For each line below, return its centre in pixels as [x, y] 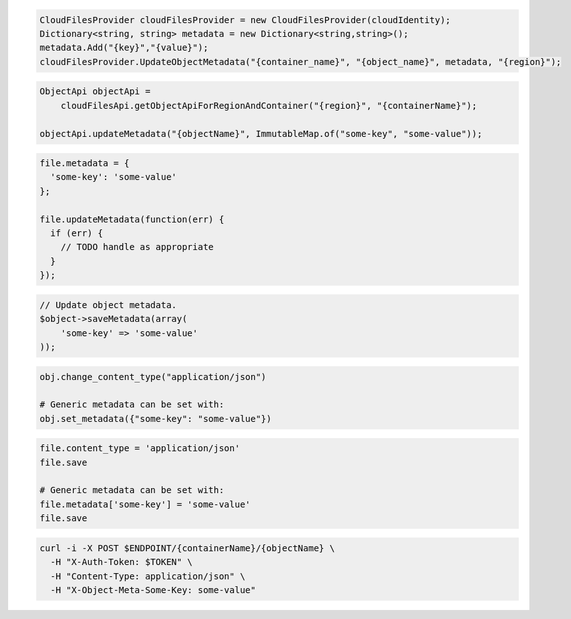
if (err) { [77, 233]
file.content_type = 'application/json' [139, 448]
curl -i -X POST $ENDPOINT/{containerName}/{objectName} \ [187, 548]
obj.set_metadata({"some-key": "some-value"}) [155, 418]
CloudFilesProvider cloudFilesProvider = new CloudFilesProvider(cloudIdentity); [245, 19]
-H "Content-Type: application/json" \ [148, 576]
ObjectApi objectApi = [95, 91]
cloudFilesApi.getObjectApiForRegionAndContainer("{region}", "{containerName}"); [269, 105]
